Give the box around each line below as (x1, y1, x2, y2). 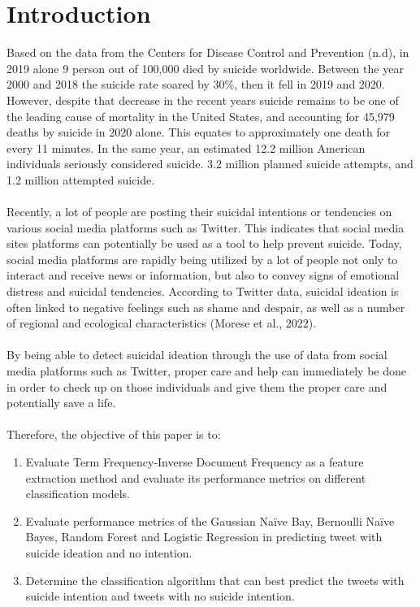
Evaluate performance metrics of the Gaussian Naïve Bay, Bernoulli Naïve (25, 512, 395, 529)
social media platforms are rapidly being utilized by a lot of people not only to (6, 250, 398, 267)
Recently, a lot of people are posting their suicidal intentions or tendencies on (6, 203, 392, 220)
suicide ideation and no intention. (25, 544, 193, 561)
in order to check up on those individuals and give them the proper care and (6, 378, 388, 395)
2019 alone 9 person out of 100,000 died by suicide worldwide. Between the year (6, 59, 404, 76)
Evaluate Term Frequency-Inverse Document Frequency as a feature (25, 453, 364, 470)
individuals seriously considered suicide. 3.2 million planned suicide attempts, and (6, 155, 414, 172)
